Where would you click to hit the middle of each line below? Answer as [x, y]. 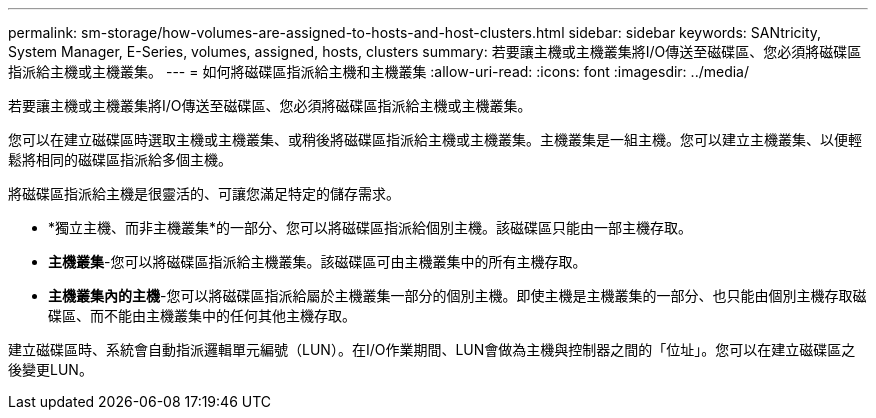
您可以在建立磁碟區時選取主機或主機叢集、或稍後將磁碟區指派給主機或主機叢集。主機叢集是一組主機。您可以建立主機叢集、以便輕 [435, 139]
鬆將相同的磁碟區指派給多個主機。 [120, 159]
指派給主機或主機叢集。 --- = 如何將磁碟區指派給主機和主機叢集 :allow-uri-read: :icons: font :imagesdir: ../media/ [379, 71]
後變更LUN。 [50, 369]
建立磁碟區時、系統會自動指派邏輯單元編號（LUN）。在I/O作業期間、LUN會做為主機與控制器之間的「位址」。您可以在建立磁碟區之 [432, 349]
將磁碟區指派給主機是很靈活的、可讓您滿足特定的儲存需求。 [204, 193]
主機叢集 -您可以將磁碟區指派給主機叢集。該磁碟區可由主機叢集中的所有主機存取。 [317, 261]
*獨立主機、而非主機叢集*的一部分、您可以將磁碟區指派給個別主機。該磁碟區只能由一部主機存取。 [370, 227]
